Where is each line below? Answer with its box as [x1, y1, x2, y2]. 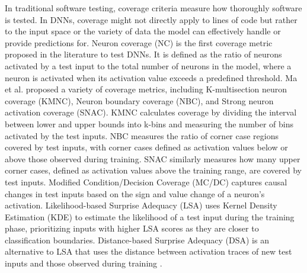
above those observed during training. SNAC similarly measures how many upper [5, 152, 300, 165]
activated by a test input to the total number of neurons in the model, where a [5, 59, 292, 72]
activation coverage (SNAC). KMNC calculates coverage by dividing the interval [5, 106, 297, 118]
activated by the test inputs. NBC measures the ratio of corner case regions [5, 129, 279, 142]
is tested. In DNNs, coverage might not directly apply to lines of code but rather [5, 13, 298, 25]
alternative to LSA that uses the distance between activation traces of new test [5, 245, 292, 258]
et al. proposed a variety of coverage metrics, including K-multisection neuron [5, 83, 287, 95]
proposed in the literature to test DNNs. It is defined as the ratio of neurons [5, 48, 282, 60]
